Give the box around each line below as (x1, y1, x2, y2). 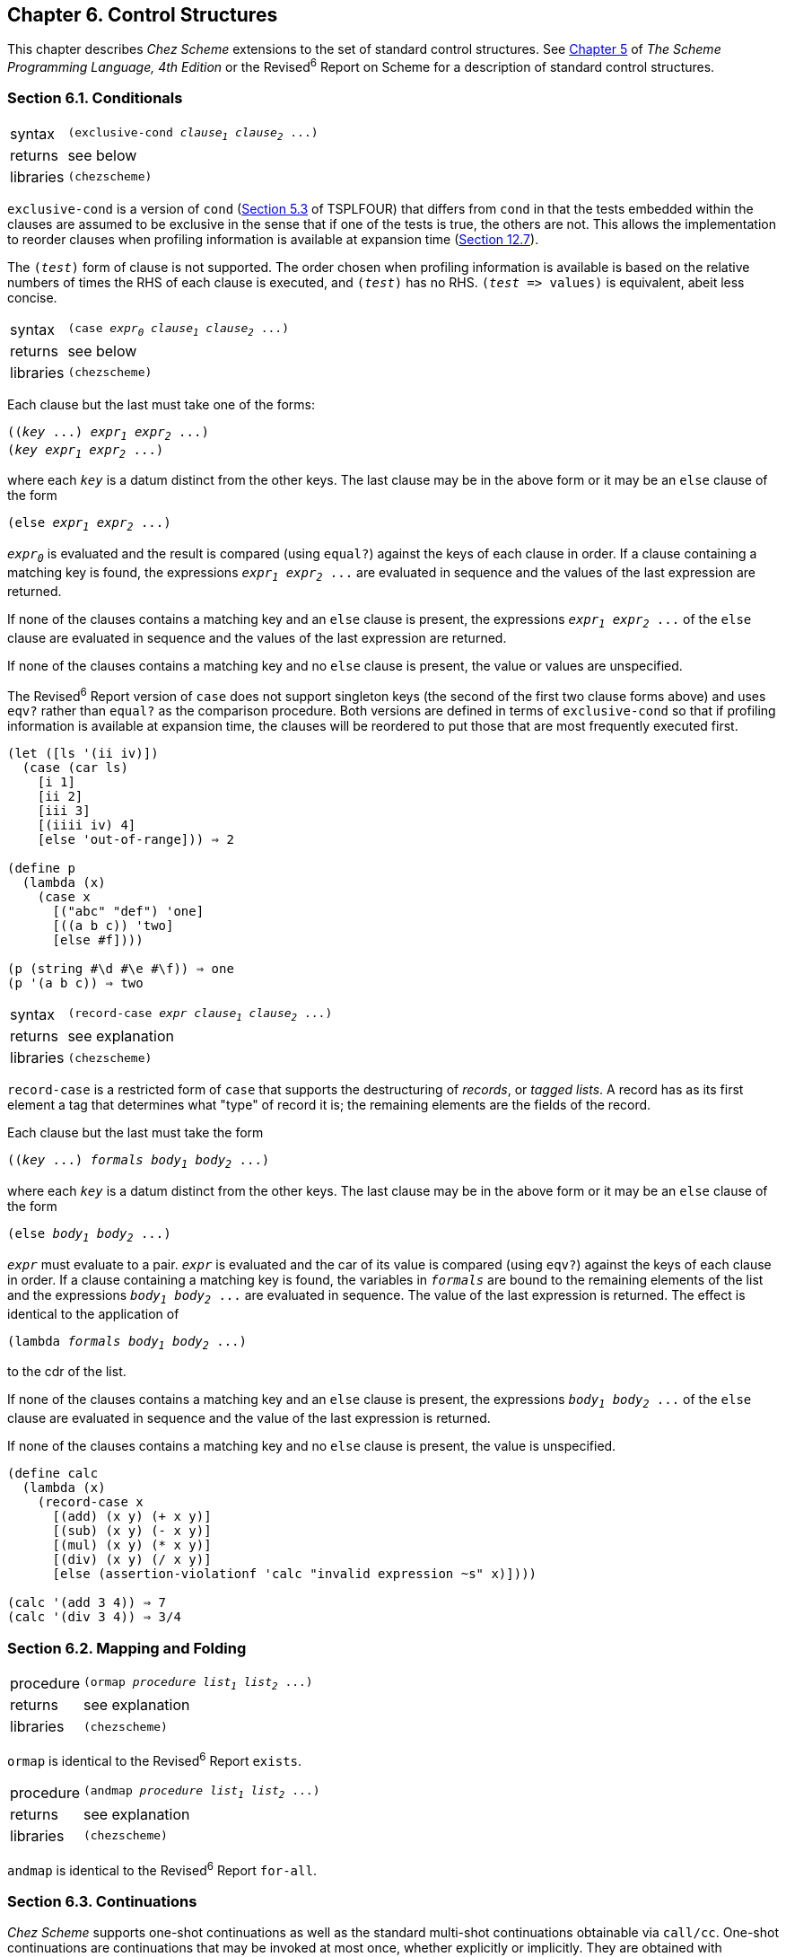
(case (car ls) (22, 760, 128, 776)
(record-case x (37, 1495, 144, 1510)
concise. (7, 289, 57, 305)
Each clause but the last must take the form (7, 1125, 264, 1141)
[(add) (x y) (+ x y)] (52, 1509, 212, 1524)
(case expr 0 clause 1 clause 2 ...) (67, 320, 289, 338)
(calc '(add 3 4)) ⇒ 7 (7, 1595, 167, 1610)
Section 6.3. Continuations (7, 1891, 197, 1910)
